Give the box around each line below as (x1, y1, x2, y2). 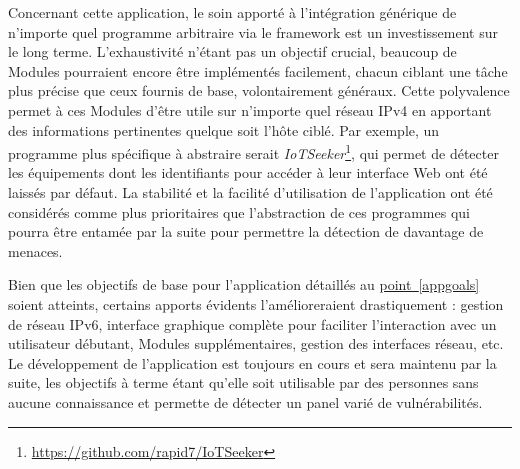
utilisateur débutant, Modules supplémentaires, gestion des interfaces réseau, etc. (8, 333, 504, 354)
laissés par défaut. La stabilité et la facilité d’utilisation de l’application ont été (8, 182, 493, 202)
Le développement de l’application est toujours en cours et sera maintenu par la (8, 352, 497, 373)
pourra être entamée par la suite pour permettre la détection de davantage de (8, 221, 484, 242)
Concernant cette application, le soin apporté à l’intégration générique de (8, 2, 457, 22)
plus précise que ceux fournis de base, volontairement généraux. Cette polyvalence (8, 80, 510, 101)
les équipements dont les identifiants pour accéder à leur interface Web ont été (8, 162, 488, 183)
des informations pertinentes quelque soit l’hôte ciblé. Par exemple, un (8, 119, 440, 140)
